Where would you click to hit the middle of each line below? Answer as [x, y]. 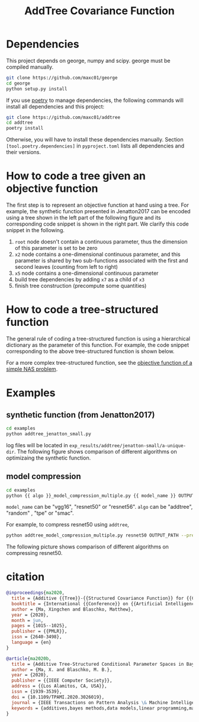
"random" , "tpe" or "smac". [40, 513]
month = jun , [28, 620]
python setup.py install [37, 89]
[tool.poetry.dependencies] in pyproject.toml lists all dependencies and [95, 146]
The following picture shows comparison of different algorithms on [87, 547]
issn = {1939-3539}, [37, 692]
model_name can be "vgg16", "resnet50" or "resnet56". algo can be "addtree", [99, 507]
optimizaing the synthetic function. [49, 458]
